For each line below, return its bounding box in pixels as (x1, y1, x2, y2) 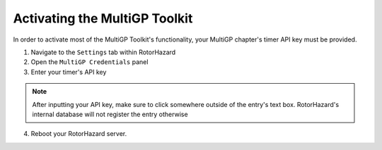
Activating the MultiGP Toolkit (13, 11, 193, 26)
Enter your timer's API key (30, 68, 107, 76)
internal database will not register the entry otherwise (32, 110, 188, 118)
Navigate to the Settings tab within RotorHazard (30, 48, 176, 56)
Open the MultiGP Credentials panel (30, 58, 149, 66)
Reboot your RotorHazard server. (30, 130, 127, 138)
